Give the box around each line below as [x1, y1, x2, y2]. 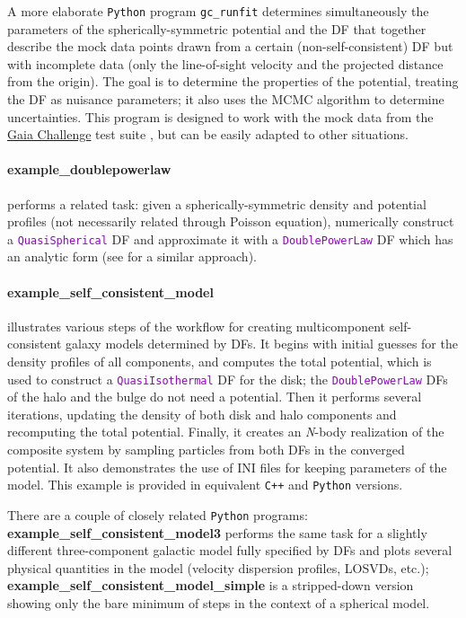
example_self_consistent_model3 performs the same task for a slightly [7, 523, 427, 542]
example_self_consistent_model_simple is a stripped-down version [7, 576, 414, 595]
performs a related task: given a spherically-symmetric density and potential [7, 194, 426, 213]
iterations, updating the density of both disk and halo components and [7, 404, 397, 423]
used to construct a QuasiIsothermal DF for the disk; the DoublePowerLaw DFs [7, 369, 448, 388]
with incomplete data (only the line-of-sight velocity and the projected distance [7, 54, 444, 73]
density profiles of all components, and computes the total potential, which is [7, 352, 432, 371]
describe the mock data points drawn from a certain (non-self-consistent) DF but [7, 37, 453, 56]
